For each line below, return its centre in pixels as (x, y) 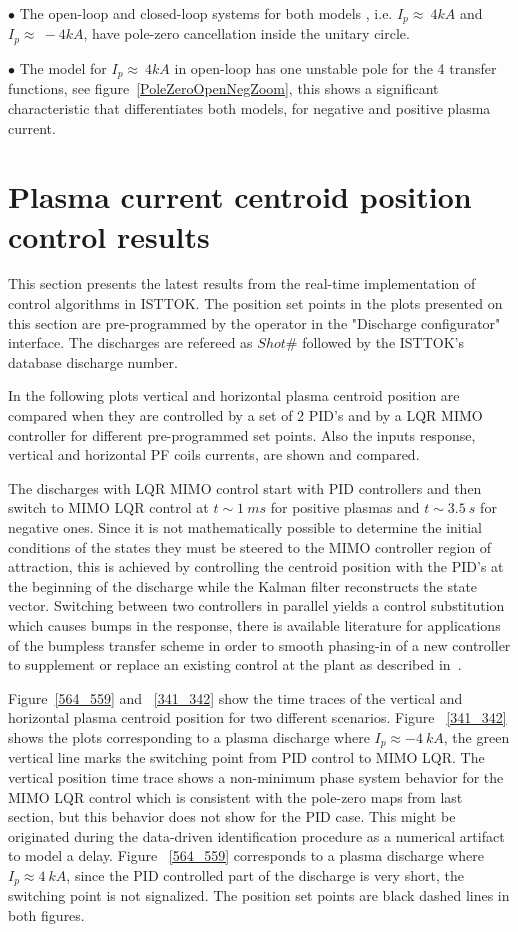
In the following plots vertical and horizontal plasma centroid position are (234, 395)
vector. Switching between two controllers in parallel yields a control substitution (256, 605)
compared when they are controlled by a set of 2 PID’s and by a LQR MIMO (245, 415)
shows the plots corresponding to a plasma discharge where (189, 736)
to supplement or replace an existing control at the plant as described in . (235, 664)
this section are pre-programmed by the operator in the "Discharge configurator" (254, 322)
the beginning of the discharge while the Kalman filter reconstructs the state (243, 585)
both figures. (46, 914)
